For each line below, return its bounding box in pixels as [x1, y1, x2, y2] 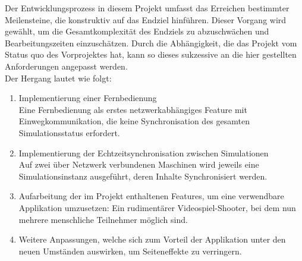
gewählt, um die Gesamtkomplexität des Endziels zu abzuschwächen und [5, 25, 269, 37]
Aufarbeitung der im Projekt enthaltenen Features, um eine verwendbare [18, 190, 284, 202]
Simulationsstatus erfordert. [18, 126, 120, 139]
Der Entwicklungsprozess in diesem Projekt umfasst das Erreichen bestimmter [5, 2, 290, 14]
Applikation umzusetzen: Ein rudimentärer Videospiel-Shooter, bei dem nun [18, 201, 296, 213]
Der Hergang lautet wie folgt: [5, 71, 112, 84]
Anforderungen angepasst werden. [5, 59, 128, 72]
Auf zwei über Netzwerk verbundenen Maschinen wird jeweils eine [18, 158, 259, 171]
